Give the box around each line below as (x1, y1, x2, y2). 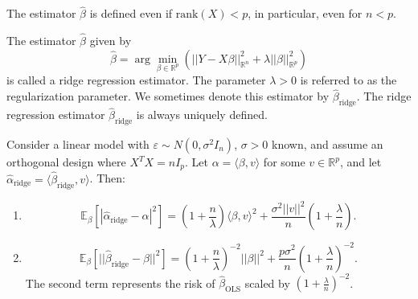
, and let (339, 154, 382, 170)
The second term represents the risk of (25, 274, 215, 291)
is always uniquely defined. (136, 106, 268, 123)
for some (263, 154, 305, 170)
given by (89, 32, 132, 49)
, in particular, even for (248, 5, 363, 22)
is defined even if (89, 5, 173, 22)
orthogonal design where (6, 154, 126, 170)
